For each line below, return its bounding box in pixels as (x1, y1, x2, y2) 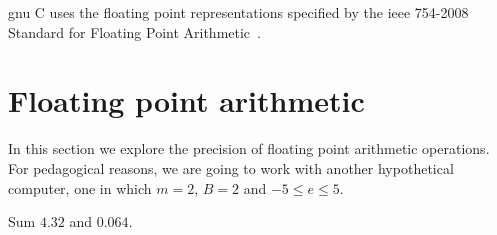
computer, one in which (8, 177, 152, 198)
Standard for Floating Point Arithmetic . (8, 21, 261, 42)
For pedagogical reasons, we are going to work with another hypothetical (8, 157, 454, 178)
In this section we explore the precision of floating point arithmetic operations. (8, 138, 490, 159)
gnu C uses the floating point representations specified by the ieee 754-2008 (8, 2, 469, 22)
